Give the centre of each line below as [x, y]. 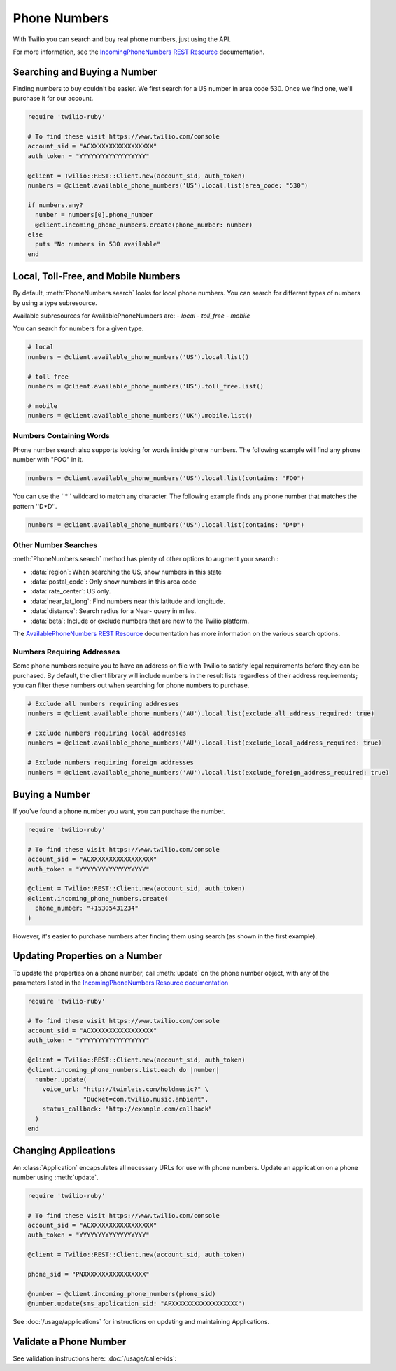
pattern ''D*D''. [35, 506]
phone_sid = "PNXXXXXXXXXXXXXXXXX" [89, 1274]
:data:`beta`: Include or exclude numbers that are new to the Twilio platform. [140, 621]
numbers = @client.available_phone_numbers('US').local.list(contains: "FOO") [166, 478]
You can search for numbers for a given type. [78, 328]
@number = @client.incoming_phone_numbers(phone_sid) [122, 1294]
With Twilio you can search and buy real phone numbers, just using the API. [122, 39]
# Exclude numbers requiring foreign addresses [111, 762]
